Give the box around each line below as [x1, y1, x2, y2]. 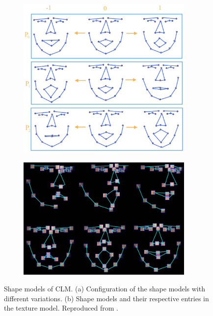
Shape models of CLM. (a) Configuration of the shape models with [4, 284, 205, 294]
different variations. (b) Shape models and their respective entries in [4, 293, 209, 303]
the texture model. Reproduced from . [4, 303, 118, 313]
